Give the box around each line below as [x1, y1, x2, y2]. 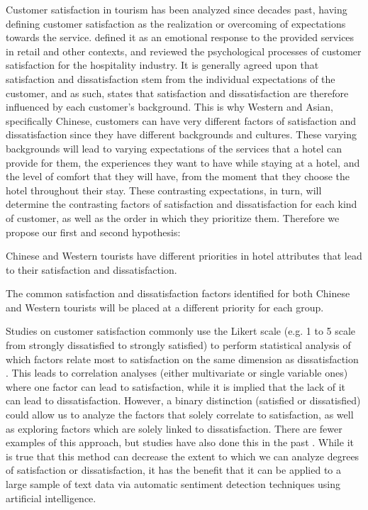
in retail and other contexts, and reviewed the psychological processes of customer [6, 43, 362, 58]
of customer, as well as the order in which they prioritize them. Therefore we [6, 210, 340, 225]
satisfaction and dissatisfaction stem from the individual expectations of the [6, 71, 335, 86]
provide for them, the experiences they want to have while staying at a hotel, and [6, 155, 360, 170]
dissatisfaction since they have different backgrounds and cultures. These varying [6, 127, 357, 142]
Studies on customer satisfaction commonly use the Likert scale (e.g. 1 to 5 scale [6, 323, 356, 338]
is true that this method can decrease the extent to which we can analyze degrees [6, 448, 359, 463]
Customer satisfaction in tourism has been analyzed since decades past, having [6, 2, 347, 16]
